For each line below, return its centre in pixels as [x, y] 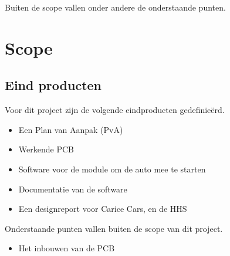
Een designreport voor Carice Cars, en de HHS [103, 209]
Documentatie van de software [73, 189]
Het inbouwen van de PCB [67, 248]
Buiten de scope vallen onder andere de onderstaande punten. [115, 7]
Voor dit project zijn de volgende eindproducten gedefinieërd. [115, 110]
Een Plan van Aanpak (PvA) [71, 129]
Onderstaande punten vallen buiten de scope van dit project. [114, 228]
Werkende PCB [46, 149]
